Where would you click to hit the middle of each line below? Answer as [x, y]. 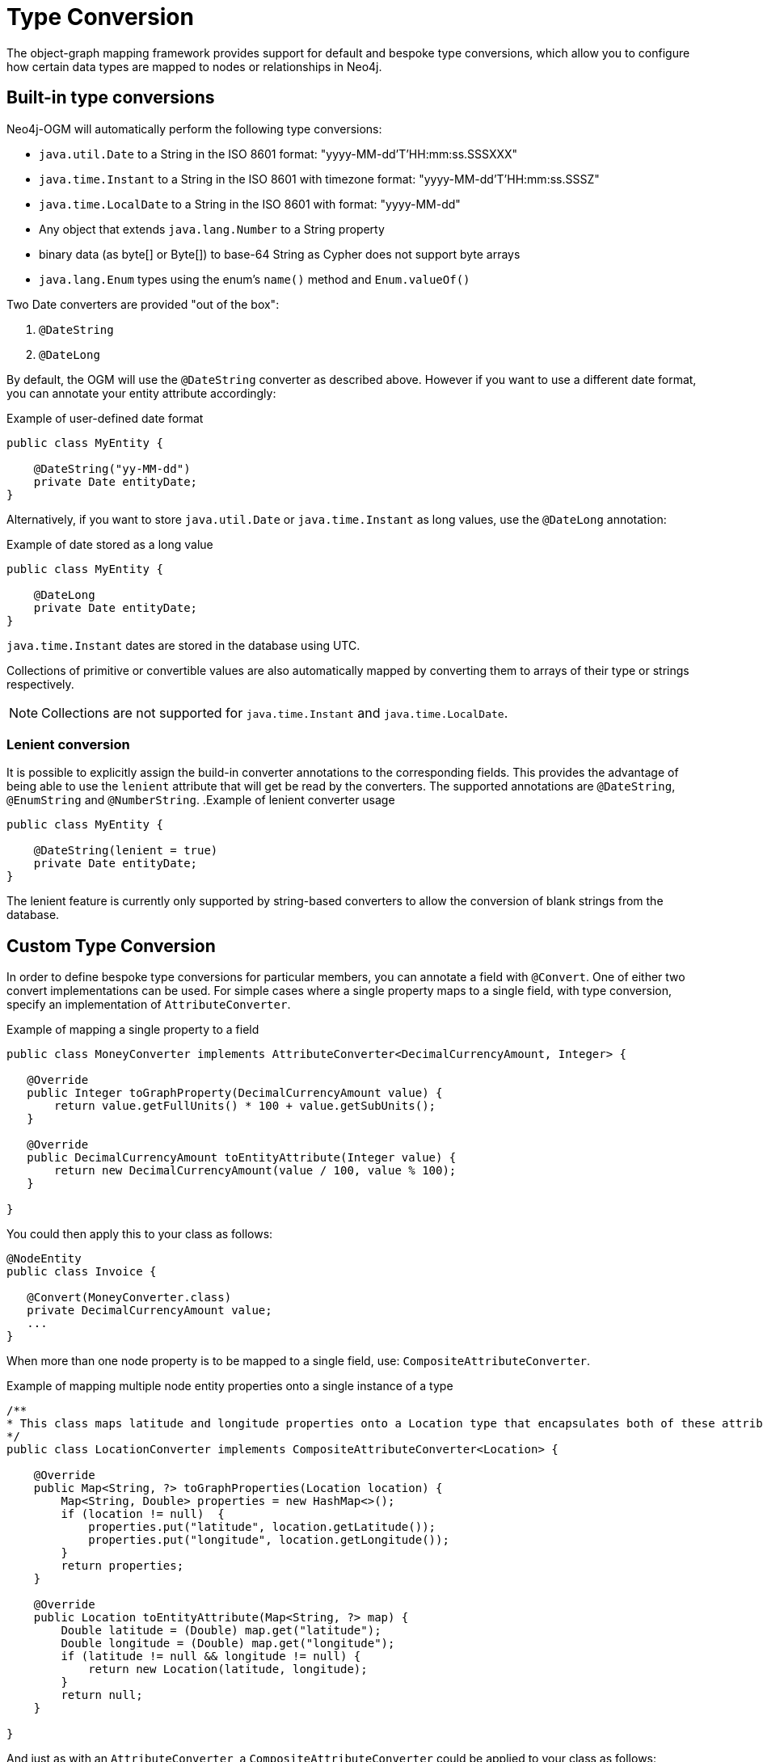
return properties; [122, 1566]
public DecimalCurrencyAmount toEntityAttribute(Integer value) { [242, 1158]
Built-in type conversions [111, 98]
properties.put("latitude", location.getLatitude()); [262, 1527]
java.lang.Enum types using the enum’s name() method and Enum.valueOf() [255, 279]
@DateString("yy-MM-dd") [112, 468]
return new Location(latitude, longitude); [228, 1669]
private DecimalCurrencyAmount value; [150, 1311]
